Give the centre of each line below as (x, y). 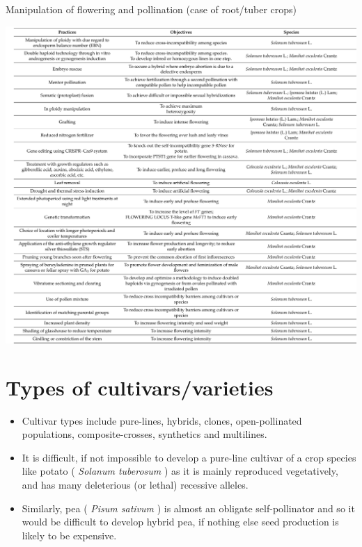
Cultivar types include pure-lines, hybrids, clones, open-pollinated (162, 420)
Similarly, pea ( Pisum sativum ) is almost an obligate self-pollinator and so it (188, 508)
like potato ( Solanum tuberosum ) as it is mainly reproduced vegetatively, (180, 471)
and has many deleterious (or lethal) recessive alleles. (135, 484)
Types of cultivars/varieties (140, 387)
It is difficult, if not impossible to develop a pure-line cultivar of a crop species (189, 457)
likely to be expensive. (69, 535)
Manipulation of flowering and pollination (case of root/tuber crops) (151, 9)
